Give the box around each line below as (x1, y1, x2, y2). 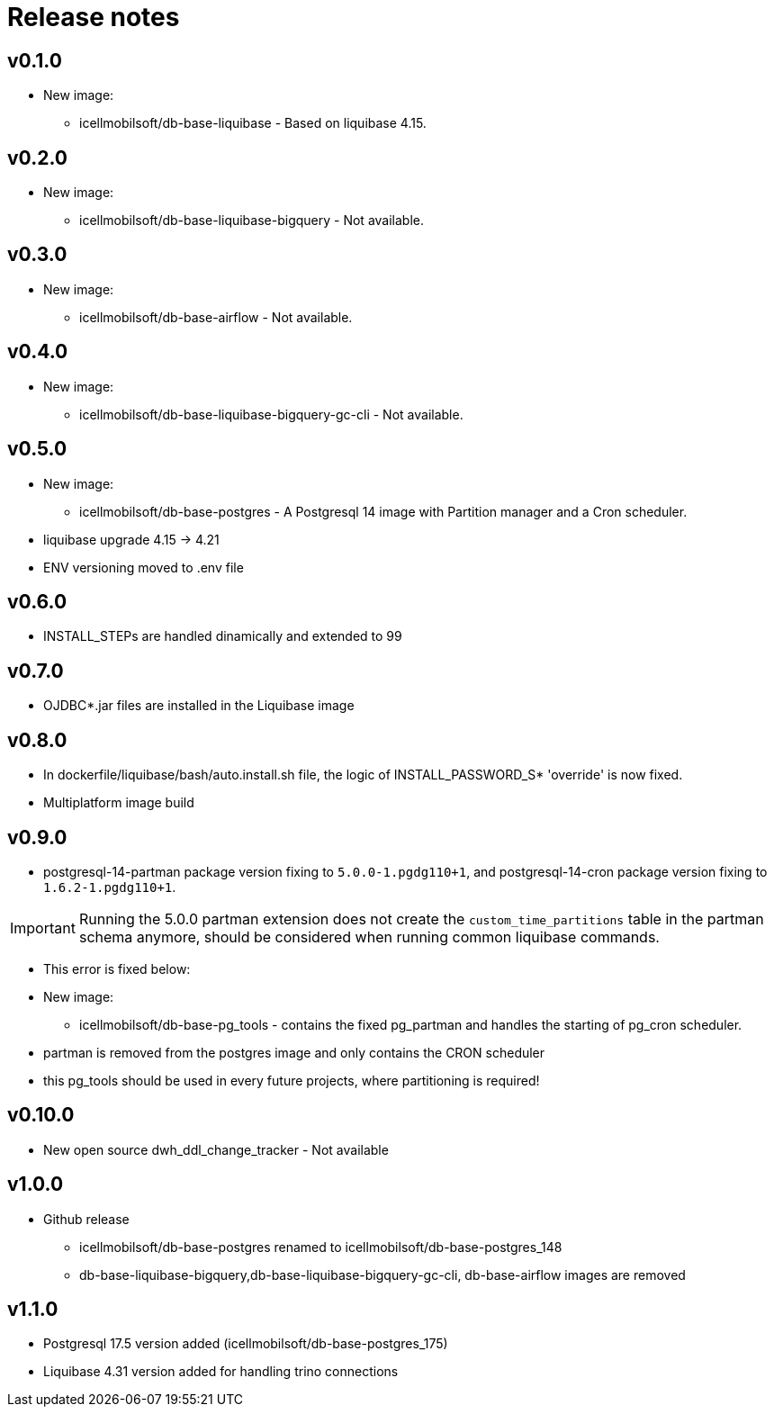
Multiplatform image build (43, 795, 194, 811)
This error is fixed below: (43, 960, 191, 977)
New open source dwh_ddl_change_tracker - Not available (43, 1141, 389, 1157)
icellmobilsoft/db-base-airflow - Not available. (79, 309, 353, 325)
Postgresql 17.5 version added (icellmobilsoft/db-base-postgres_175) (43, 1336, 448, 1352)
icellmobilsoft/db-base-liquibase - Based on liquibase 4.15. (79, 115, 427, 131)
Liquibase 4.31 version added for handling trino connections (43, 1364, 399, 1380)
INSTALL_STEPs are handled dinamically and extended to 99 (43, 628, 402, 644)
